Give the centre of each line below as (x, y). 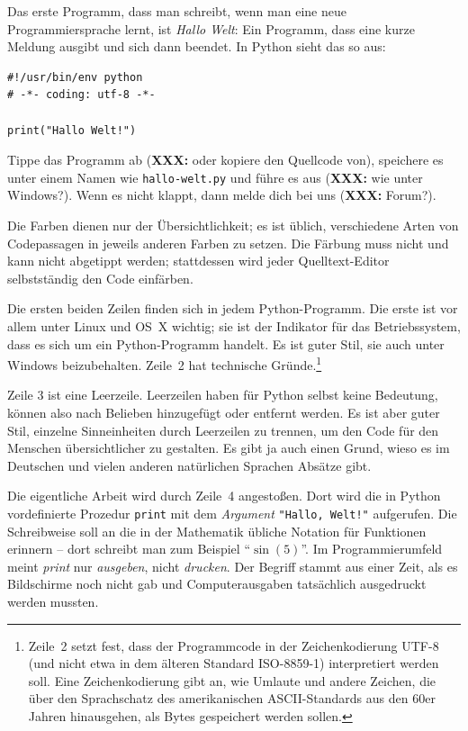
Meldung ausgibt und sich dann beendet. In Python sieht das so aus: (197, 46)
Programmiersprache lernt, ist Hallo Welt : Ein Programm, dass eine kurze (211, 28)
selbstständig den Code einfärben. (100, 278)
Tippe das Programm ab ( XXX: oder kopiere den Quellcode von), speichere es (225, 160)
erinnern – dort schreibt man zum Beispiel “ (129, 549)
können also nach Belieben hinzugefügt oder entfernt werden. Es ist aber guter (224, 412)
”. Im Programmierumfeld (372, 549)
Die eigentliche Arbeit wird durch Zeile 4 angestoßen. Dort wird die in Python (224, 496)
